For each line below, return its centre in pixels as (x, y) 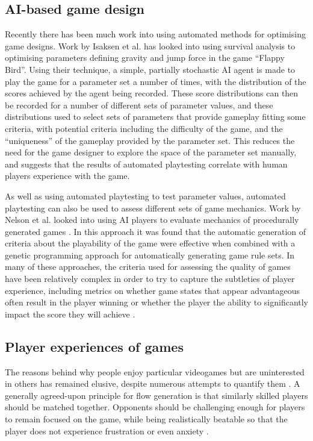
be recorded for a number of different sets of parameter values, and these (139, 105)
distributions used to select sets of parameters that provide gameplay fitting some (155, 117)
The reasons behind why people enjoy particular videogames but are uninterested (155, 371)
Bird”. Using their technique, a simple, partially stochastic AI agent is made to (150, 69)
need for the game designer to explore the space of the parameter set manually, (151, 152)
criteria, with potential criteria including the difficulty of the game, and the (144, 128)
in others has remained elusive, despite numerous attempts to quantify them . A (153, 383)
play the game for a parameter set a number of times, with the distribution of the (156, 81)
